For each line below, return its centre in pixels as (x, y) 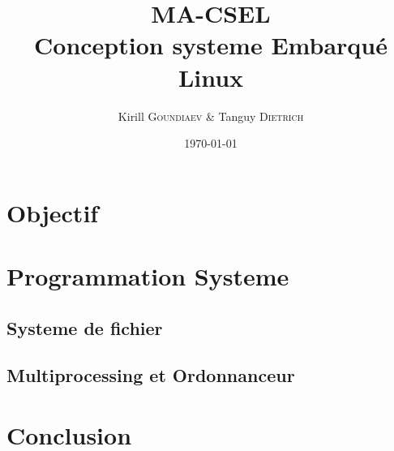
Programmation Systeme (148, 276)
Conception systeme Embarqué (211, 45)
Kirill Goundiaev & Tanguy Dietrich (211, 116)
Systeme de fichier (85, 327)
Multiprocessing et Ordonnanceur (151, 375)
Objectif (53, 212)
